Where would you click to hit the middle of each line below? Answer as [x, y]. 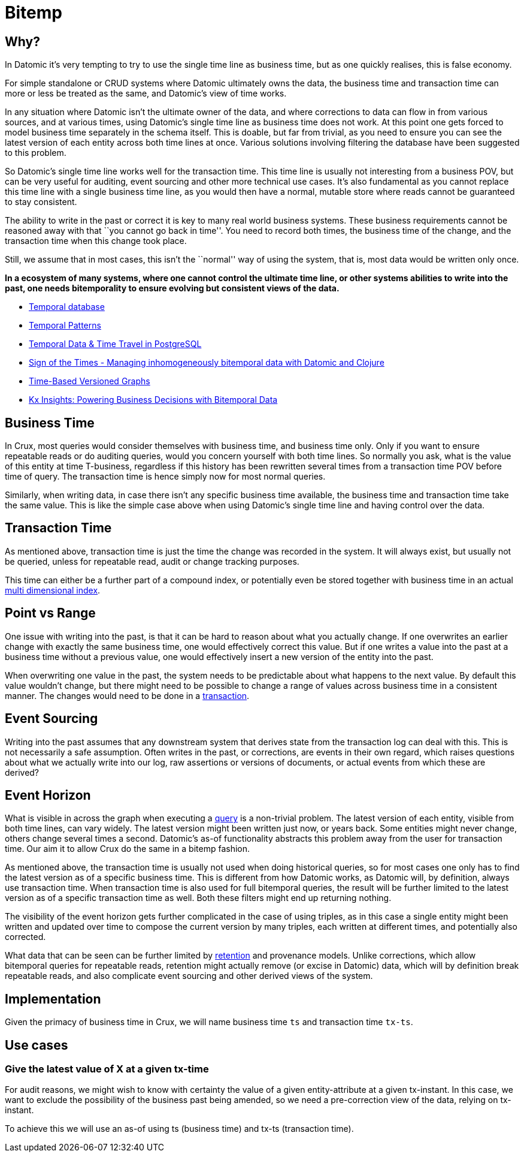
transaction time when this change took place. [96, 241]
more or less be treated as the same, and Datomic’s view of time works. [146, 94]
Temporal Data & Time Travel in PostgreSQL [115, 344]
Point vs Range [50, 613]
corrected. [25, 937]
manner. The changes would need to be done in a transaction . [127, 695]
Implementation [53, 999]
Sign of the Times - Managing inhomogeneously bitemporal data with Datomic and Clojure [207, 363]
